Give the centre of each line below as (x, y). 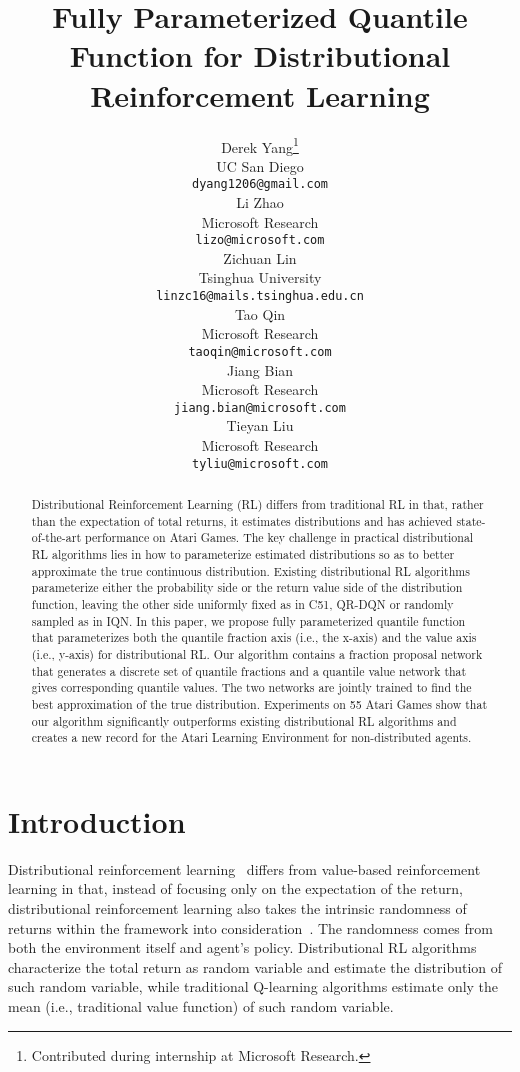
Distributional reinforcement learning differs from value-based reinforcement (244, 868)
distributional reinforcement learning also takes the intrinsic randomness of (237, 907)
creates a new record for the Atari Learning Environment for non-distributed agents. (251, 737)
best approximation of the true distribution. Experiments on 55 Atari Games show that (259, 703)
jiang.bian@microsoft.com (260, 407)
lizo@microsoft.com (260, 240)
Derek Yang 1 (260, 145)
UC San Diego (260, 165)
